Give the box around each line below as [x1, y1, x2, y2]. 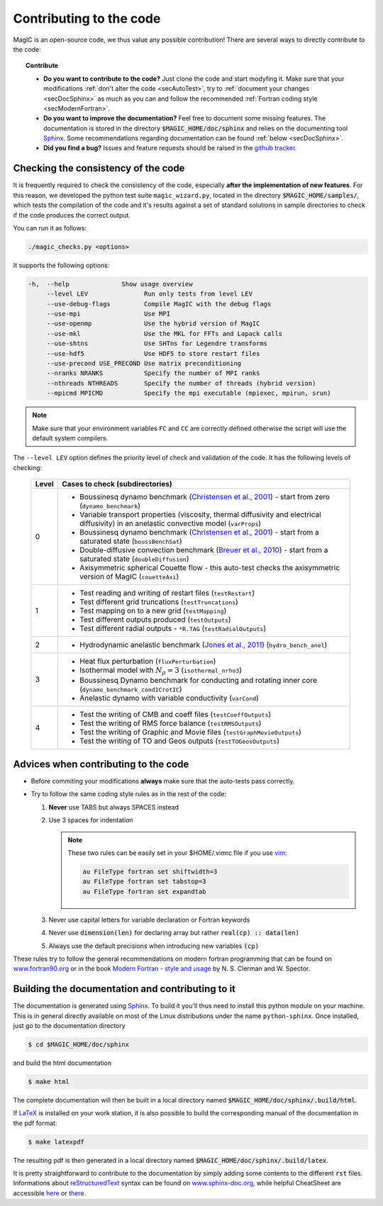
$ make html [28, 1078, 70, 1085]
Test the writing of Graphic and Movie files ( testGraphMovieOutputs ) [79, 727, 301, 737]
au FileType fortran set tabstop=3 [82, 878, 206, 886]
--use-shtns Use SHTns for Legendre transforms [46, 340, 268, 347]
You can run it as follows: [13, 223, 87, 232]
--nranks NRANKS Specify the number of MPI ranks [46, 369, 260, 377]
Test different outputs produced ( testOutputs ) [79, 615, 231, 625]
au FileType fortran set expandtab [82, 887, 206, 895]
